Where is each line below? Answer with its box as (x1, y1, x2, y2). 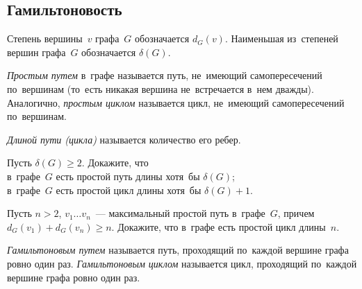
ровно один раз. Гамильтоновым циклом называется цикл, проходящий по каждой (7, 256, 357, 270)
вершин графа (7, 44, 66, 59)
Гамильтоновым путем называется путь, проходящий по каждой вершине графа (7, 243, 349, 257)
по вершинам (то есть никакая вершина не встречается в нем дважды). (7, 81, 314, 96)
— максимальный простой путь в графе (95, 206, 265, 220)
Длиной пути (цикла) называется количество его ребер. (7, 132, 241, 146)
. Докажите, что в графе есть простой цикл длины (111, 219, 326, 234)
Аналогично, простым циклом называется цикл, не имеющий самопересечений (7, 95, 345, 110)
